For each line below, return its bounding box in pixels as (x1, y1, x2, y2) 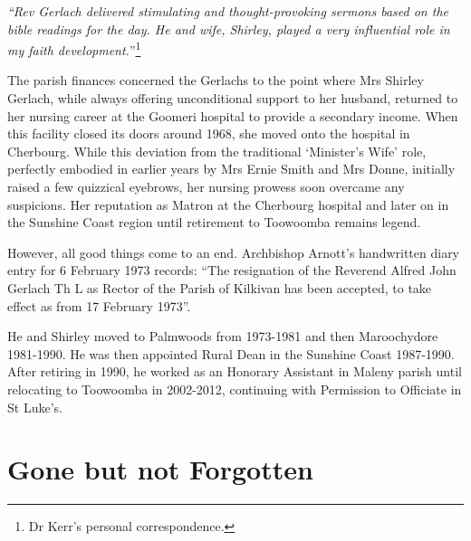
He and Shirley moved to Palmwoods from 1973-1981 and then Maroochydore (7, 327, 438, 346)
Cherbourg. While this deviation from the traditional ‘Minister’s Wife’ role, (7, 141, 427, 160)
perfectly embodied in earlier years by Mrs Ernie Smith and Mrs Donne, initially (7, 159, 456, 178)
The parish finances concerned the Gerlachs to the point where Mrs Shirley (7, 71, 424, 90)
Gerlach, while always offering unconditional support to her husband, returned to (7, 89, 458, 108)
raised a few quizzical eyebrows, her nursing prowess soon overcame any (7, 177, 405, 195)
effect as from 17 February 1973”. (7, 296, 191, 315)
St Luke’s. (7, 397, 62, 416)
